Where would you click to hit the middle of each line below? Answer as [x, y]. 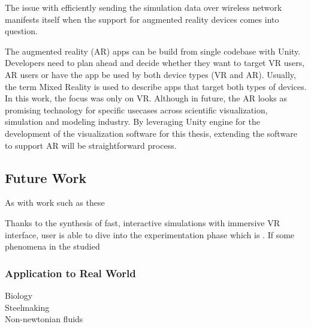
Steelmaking [27, 307]
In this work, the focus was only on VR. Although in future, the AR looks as [146, 98]
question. [21, 31]
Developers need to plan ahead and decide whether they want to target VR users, [155, 63]
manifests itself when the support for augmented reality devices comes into [142, 19]
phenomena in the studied [52, 246]
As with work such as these [55, 202]
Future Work [46, 177]
